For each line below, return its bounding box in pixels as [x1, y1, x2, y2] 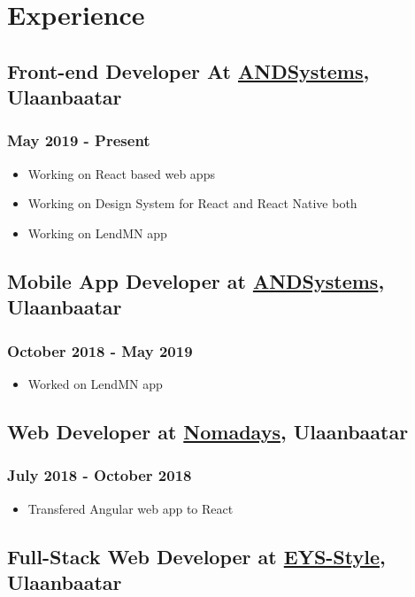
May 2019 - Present [7, 129, 150, 151]
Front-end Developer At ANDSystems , [7, 57, 370, 84]
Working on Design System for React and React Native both [27, 194, 357, 213]
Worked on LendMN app [27, 374, 163, 392]
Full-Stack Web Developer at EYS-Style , [7, 542, 386, 570]
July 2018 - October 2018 [7, 464, 192, 486]
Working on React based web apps [27, 164, 215, 182]
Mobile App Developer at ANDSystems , [7, 267, 385, 294]
